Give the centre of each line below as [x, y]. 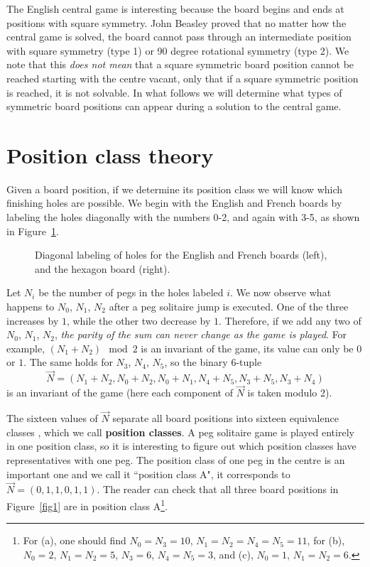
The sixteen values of [52, 418]
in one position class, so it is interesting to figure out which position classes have [181, 446]
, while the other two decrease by [138, 320]
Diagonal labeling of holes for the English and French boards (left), [181, 255]
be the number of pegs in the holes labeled [131, 292]
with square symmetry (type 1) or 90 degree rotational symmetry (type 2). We [178, 50]
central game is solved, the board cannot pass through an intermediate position [179, 37]
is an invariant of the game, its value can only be [247, 348]
